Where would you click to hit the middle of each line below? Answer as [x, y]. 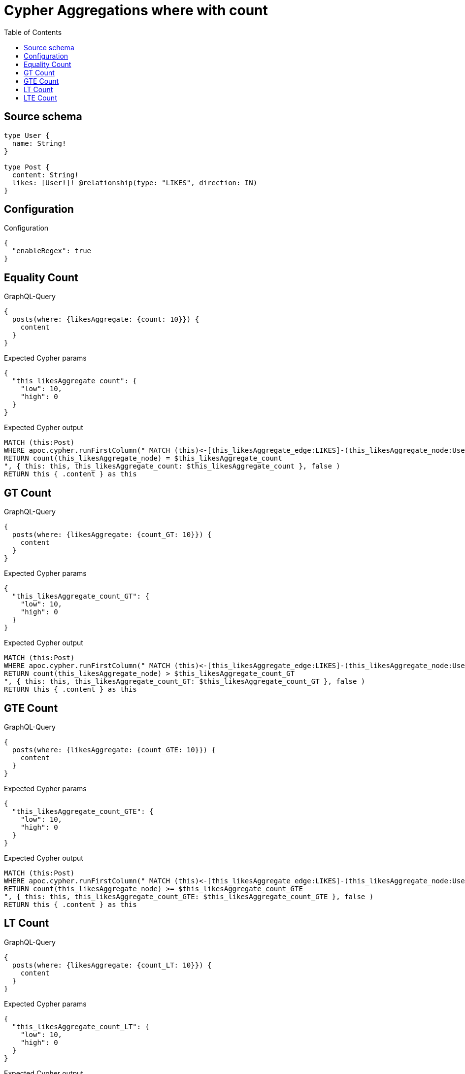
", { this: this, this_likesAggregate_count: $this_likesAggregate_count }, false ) [172, 466]
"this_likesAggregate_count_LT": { [81, 1026]
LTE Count [40, 98]
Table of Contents [33, 32]
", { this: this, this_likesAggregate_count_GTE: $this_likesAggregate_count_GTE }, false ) [189, 896]
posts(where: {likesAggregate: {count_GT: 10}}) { [112, 535]
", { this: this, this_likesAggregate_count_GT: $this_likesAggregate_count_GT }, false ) [185, 682]
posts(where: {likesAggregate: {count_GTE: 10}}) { [114, 750]
